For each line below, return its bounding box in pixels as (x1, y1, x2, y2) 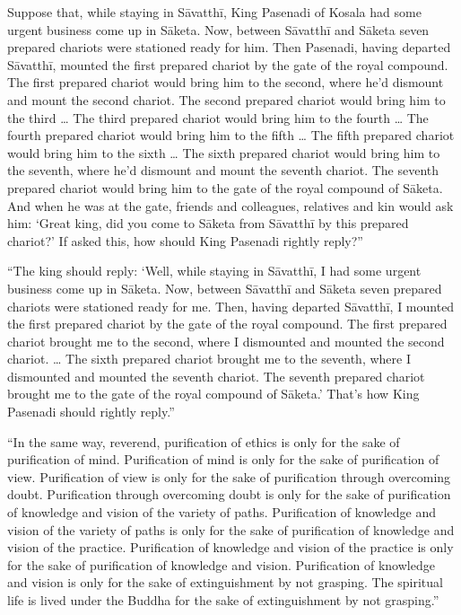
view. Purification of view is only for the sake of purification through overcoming (7, 467, 451, 486)
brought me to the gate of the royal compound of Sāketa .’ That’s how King (7, 384, 420, 403)
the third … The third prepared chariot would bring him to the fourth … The (7, 108, 429, 127)
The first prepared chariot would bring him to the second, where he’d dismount (7, 73, 444, 92)
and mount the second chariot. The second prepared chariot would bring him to (7, 90, 446, 109)
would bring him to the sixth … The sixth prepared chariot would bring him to (7, 143, 440, 162)
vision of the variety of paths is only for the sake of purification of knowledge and (7, 520, 455, 539)
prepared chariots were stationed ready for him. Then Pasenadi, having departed (7, 38, 451, 57)
